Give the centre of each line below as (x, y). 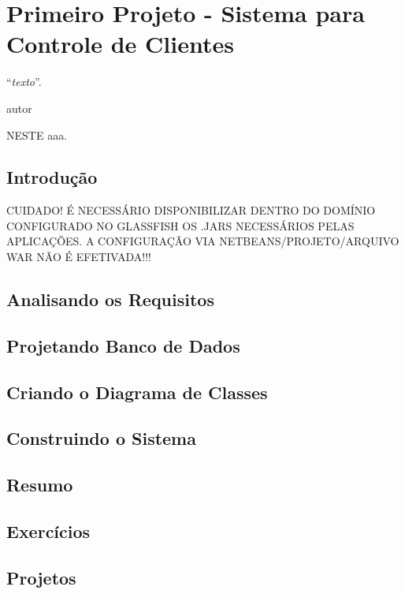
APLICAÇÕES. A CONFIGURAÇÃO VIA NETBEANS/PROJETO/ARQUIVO (203, 241)
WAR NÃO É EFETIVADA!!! (79, 257)
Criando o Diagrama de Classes (137, 392)
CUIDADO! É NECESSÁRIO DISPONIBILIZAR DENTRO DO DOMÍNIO (191, 210)
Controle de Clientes (120, 44)
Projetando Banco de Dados (123, 345)
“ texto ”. (24, 82)
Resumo (40, 485)
